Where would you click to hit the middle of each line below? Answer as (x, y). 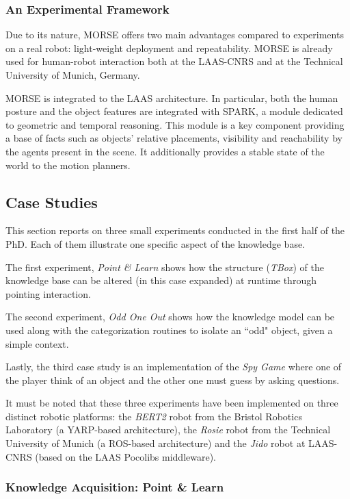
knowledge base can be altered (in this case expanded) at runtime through (161, 280)
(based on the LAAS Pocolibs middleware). (125, 456)
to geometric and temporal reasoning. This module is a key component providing (175, 124)
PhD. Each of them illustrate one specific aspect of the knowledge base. (156, 243)
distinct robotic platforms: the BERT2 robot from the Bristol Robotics (154, 416)
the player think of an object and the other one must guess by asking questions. (173, 380)
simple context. (37, 343)
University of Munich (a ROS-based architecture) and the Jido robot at (156, 443)
